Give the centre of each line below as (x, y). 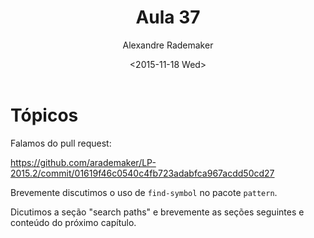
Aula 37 (168, 17)
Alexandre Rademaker (168, 45)
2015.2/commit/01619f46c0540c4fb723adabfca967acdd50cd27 (142, 173)
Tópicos (44, 115)
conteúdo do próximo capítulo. (73, 222)
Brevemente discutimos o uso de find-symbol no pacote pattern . (144, 192)
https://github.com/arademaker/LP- (83, 162)
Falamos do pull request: (61, 143)
